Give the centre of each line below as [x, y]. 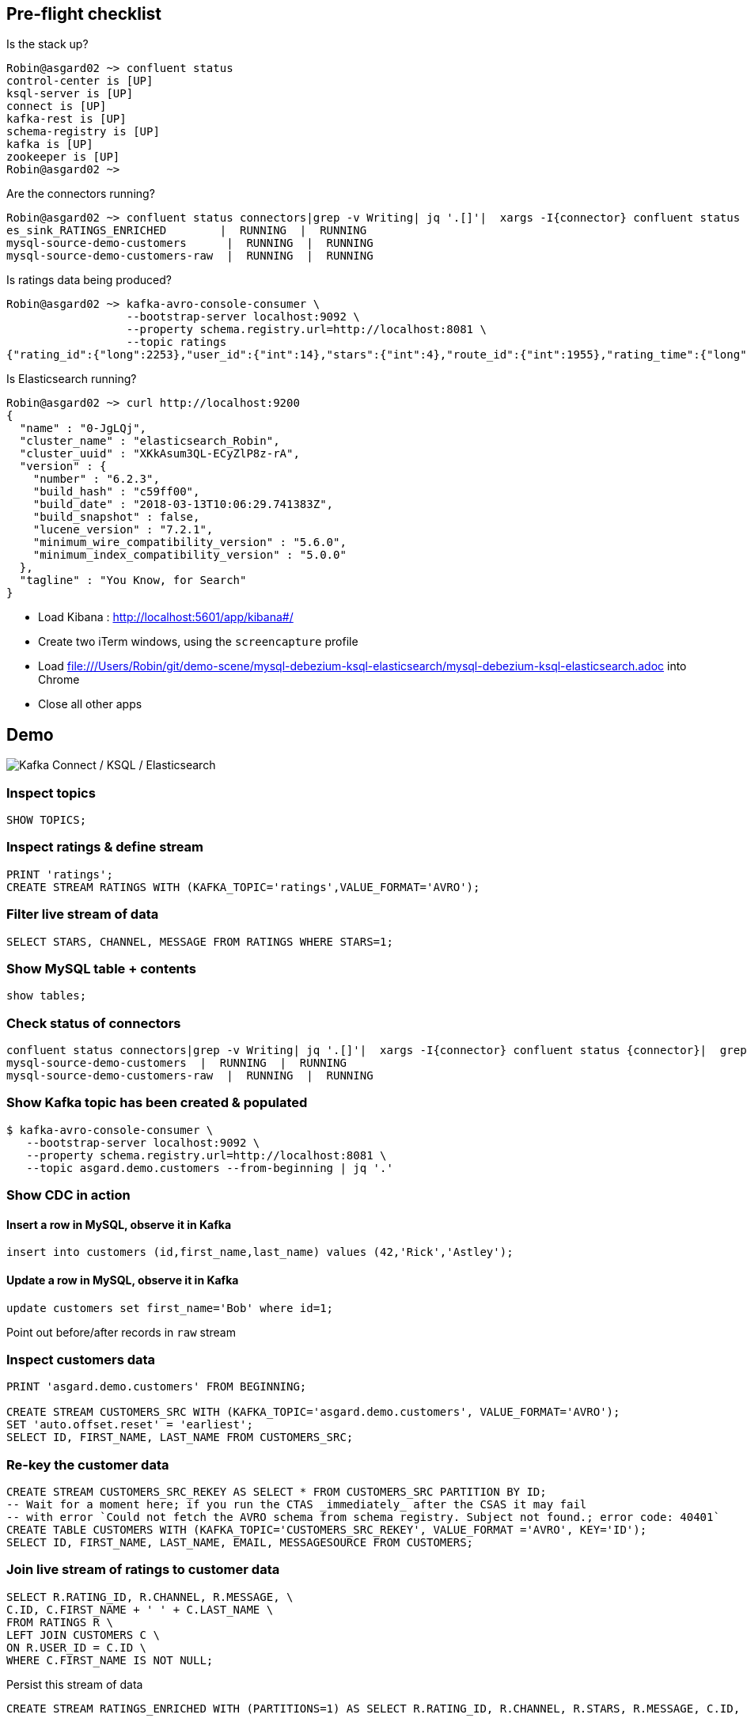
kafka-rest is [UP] [66, 119]
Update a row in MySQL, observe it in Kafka [123, 1280]
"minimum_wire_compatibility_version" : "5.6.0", [190, 542]
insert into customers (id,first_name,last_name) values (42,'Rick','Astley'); [260, 1252]
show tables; [47, 996]
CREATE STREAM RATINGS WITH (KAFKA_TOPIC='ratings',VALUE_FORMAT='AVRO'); [243, 887]
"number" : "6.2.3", [96, 479]
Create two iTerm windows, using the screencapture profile [198, 642]
